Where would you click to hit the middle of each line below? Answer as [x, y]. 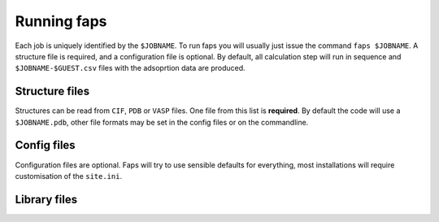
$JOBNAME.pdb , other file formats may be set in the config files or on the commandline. [162, 122]
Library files [46, 199]
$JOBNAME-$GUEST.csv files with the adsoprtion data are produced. [130, 68]
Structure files [52, 91]
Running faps [61, 21]
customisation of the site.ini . [68, 176]
